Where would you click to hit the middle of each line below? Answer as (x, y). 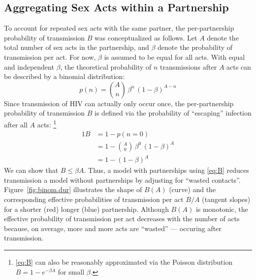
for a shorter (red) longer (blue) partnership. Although (86, 209)
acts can (239, 66)
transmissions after (189, 66)
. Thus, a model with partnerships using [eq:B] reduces (166, 170)
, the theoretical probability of (106, 66)
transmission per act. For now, (50, 57)
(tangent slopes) (226, 199)
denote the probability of (195, 47)
